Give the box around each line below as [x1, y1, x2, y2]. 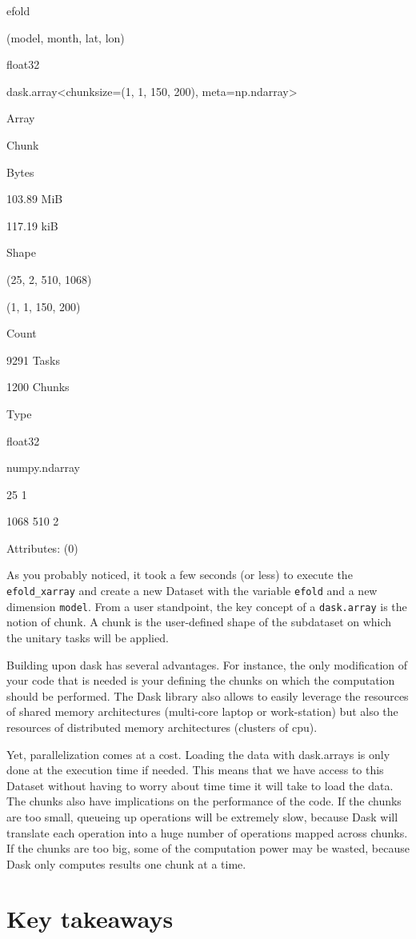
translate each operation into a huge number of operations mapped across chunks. [6, 824, 408, 841]
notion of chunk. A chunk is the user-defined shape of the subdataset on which [6, 613, 392, 630]
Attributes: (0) [6, 539, 78, 556]
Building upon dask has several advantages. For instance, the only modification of [6, 656, 408, 673]
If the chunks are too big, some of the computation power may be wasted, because [6, 840, 410, 857]
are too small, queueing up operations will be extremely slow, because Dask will [6, 808, 398, 825]
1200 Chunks [6, 378, 70, 395]
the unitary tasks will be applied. [6, 629, 169, 645]
